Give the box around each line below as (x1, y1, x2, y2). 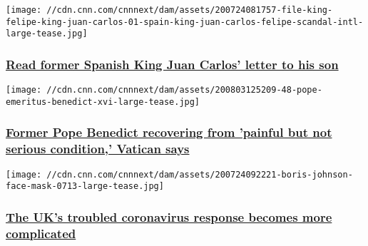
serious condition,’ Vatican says (6, 140, 190, 158)
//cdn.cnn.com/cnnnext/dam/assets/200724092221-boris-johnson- (46, 169, 353, 180)
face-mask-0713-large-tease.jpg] (6, 181, 164, 192)
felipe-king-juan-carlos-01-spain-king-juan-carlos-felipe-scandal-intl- (6, 16, 364, 27)
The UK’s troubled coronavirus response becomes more (6, 207, 332, 225)
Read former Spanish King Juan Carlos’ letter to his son (6, 55, 339, 73)
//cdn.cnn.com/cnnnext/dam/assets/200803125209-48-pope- (46, 85, 322, 96)
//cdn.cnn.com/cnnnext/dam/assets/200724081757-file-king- (46, 5, 333, 15)
